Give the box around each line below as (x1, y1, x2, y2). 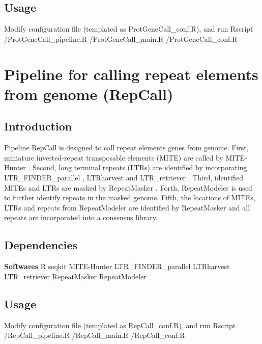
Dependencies (4, 237, 78, 253)
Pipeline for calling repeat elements (4, 63, 258, 84)
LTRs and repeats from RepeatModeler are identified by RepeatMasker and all (4, 202, 250, 213)
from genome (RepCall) (4, 83, 173, 104)
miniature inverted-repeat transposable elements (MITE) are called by (4, 152, 223, 163)
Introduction (4, 118, 72, 134)
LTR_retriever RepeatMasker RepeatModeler (4, 271, 147, 281)
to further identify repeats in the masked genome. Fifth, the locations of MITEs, (4, 192, 255, 203)
